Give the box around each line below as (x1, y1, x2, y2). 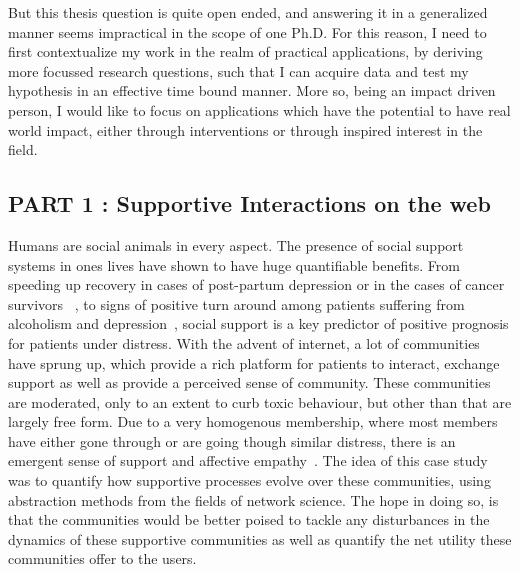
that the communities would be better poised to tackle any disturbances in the (8, 509, 490, 530)
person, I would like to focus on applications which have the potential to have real (8, 99, 511, 120)
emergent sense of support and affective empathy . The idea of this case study (8, 450, 488, 471)
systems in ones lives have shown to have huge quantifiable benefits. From (8, 254, 460, 275)
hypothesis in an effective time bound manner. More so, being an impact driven (8, 80, 496, 101)
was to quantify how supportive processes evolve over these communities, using (8, 470, 491, 491)
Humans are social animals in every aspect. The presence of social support (8, 234, 464, 255)
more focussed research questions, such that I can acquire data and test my (8, 60, 469, 81)
